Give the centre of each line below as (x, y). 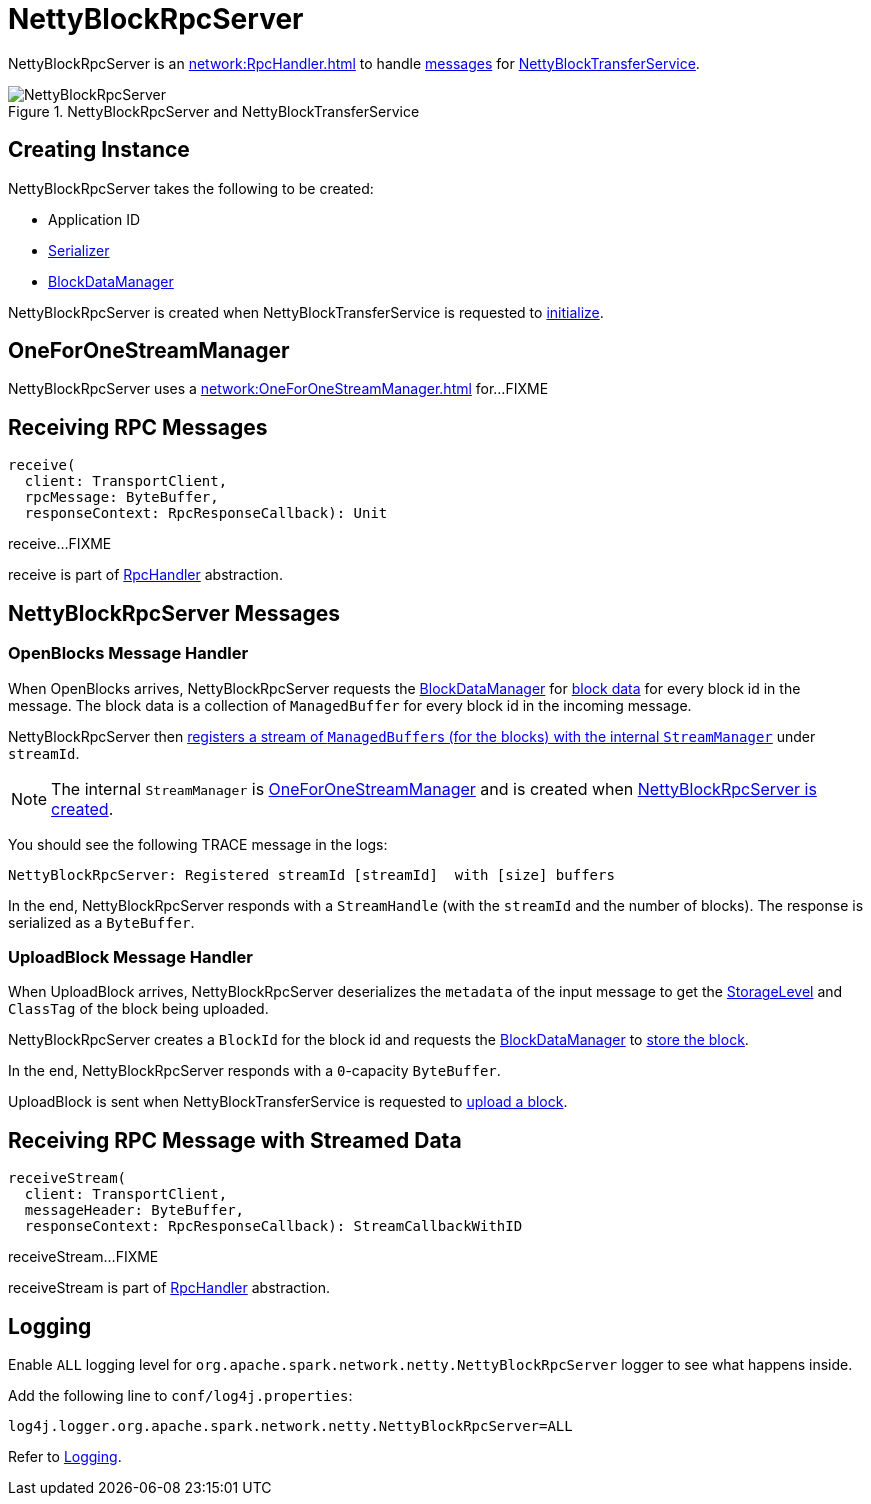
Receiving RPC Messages (138, 427)
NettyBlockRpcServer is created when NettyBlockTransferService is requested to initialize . (306, 312)
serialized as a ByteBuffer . (101, 922)
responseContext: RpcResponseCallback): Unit (206, 513)
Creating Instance (99, 150)
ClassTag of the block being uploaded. (138, 1009)
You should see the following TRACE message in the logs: (198, 844)
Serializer (79, 250)
